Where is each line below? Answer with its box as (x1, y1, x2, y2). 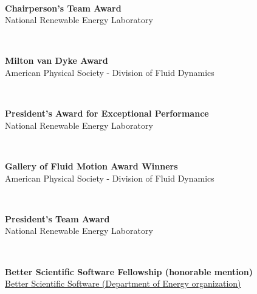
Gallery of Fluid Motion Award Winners (5, 159, 178, 172)
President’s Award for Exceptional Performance (5, 107, 209, 120)
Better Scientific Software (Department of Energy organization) (5, 277, 241, 290)
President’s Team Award (5, 212, 110, 225)
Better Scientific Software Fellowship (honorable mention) (5, 265, 253, 278)
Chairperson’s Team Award (5, 1, 122, 14)
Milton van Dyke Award (5, 54, 108, 67)
